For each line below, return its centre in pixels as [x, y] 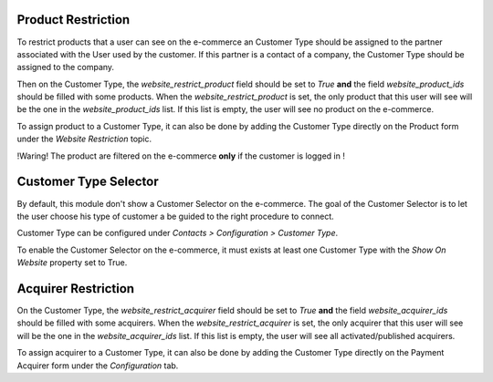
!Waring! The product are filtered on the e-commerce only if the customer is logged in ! [181, 156]
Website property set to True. [72, 263]
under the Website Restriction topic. [84, 139]
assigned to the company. [65, 67]
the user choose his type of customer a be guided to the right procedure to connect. [176, 216]
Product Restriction [73, 20]
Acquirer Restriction [76, 289]
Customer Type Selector [88, 182]
